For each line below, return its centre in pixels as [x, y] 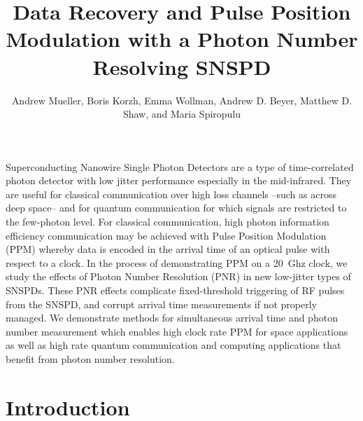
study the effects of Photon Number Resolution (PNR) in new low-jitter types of [178, 276]
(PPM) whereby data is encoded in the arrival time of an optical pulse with [168, 249]
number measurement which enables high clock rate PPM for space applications [177, 331]
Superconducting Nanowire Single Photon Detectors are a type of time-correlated [180, 166]
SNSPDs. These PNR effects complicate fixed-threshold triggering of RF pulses [175, 290]
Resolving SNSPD [182, 66]
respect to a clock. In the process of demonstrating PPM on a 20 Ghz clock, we [177, 262]
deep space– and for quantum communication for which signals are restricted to [176, 208]
